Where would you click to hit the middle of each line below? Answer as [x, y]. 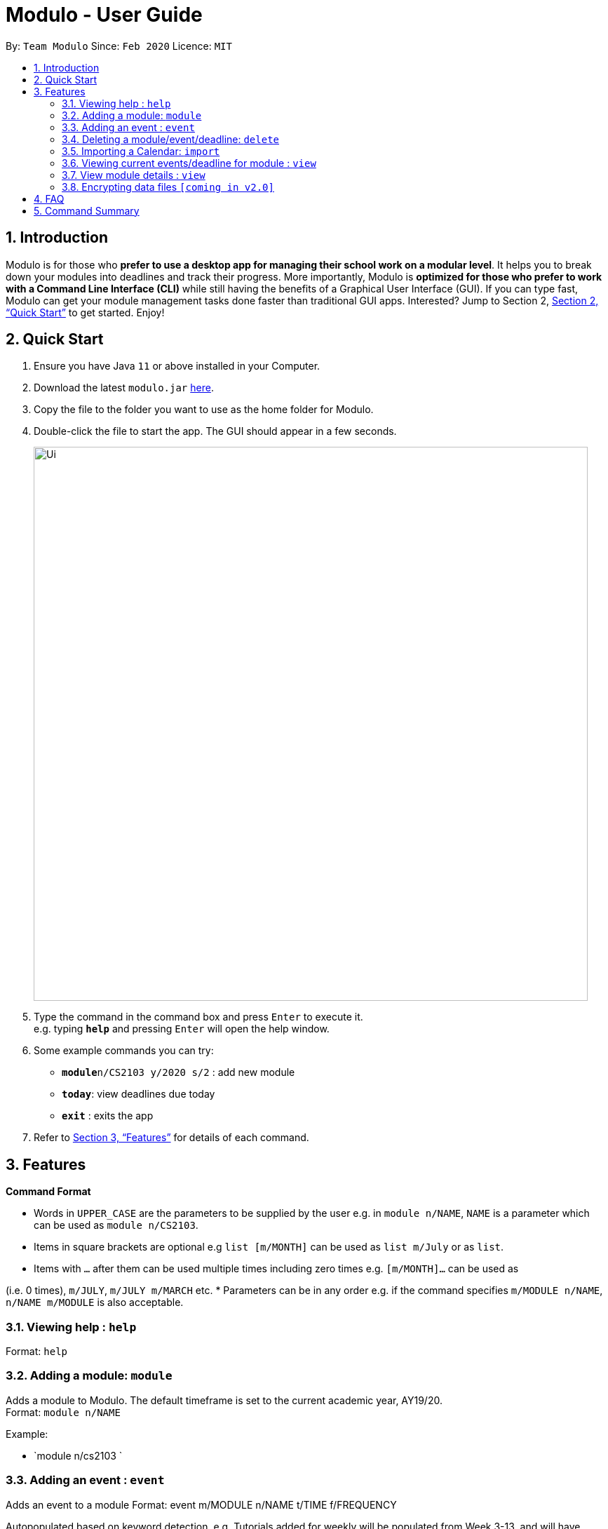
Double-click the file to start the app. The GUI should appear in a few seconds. [215, 431]
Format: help [36, 1352]
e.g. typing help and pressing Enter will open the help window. [182, 1029]
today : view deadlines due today [139, 1094]
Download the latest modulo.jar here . [124, 388]
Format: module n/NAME [63, 1412]
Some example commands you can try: [124, 1051]
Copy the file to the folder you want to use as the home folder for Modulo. [204, 410]
